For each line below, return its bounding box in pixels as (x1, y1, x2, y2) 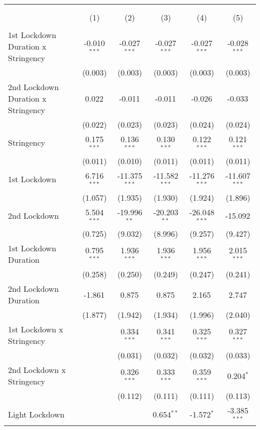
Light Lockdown (8, 408, 64, 420)
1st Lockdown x (8, 323, 63, 335)
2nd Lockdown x (8, 364, 66, 376)
